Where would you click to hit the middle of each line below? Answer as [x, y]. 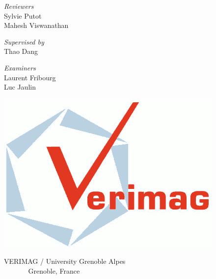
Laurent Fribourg [30, 77]
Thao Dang [21, 51]
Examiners [20, 67]
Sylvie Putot [23, 15]
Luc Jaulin [20, 87]
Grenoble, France [54, 270]
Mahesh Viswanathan [36, 25]
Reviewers [19, 6]
